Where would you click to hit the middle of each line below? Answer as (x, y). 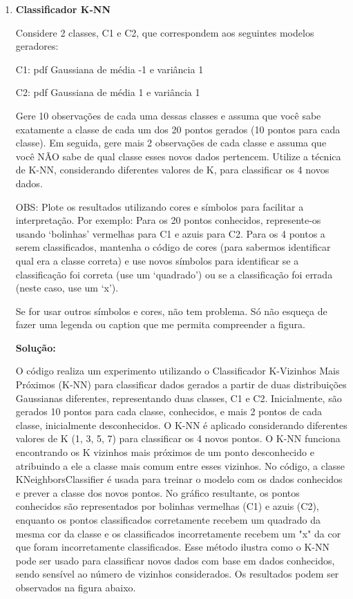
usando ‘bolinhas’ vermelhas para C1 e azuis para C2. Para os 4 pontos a (170, 233)
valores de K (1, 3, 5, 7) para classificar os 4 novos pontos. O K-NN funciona (178, 438)
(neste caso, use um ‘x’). (67, 288)
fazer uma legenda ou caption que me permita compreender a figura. (160, 324)
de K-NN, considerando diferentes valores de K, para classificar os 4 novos (172, 170)
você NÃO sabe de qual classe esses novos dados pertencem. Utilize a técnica (178, 156)
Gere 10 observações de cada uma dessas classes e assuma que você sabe (168, 115)
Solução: (36, 347)
